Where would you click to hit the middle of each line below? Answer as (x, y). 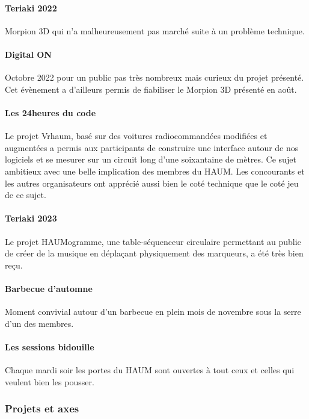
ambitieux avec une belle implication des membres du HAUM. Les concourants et (155, 171)
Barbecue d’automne (49, 288)
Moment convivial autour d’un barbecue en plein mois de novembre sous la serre (153, 312)
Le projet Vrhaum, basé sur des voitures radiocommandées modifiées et (136, 136)
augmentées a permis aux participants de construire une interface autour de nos (152, 147)
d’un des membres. (39, 323)
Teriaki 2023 (31, 218)
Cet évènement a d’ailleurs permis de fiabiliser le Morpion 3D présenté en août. (151, 89)
